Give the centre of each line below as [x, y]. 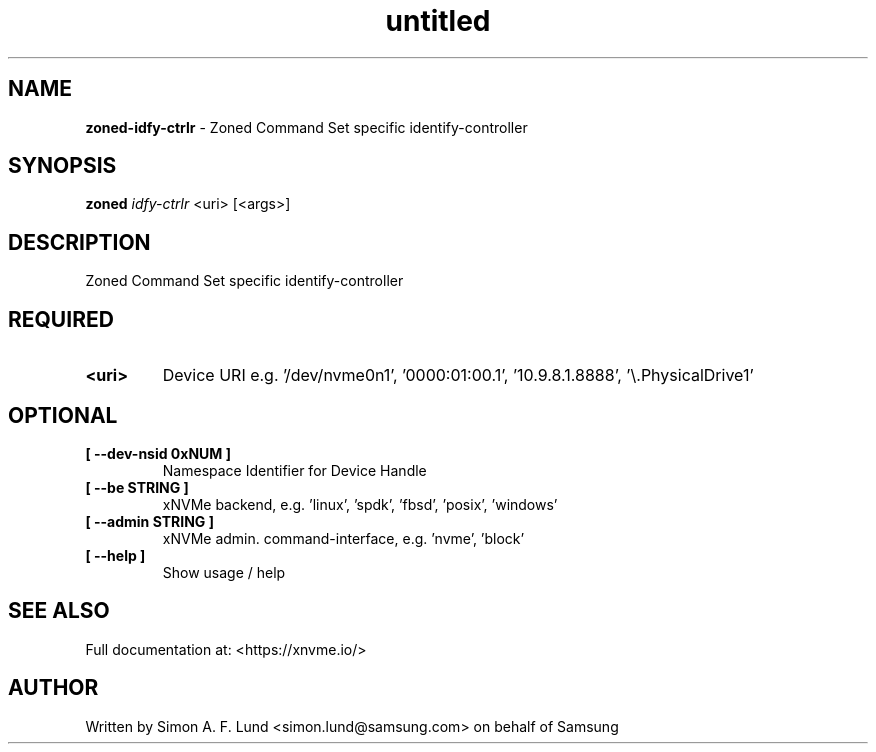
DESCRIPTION [79, 242]
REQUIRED [61, 319]
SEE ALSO [59, 611]
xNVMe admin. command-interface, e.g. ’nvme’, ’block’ [343, 538]
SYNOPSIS [62, 166]
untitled [438, 21]
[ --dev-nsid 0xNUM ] [158, 453]
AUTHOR [53, 688]
